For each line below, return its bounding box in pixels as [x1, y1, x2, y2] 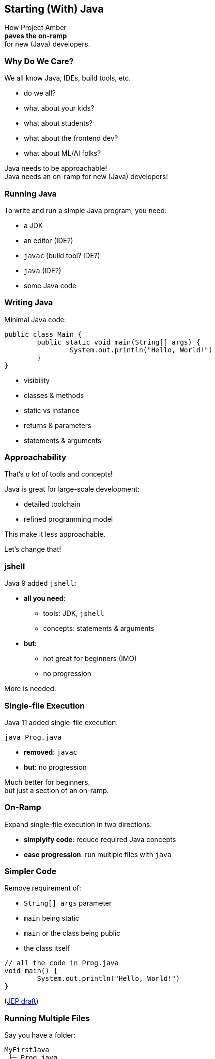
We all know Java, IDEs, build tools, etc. [4, 74, 131, 83]
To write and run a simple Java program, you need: [4, 206, 167, 215]
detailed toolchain [24, 500, 81, 509]
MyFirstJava [4, 1046, 49, 1054]
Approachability [4, 452, 66, 463]
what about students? [24, 119, 92, 128]
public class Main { [4, 330, 82, 338]
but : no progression [24, 762, 87, 771]
